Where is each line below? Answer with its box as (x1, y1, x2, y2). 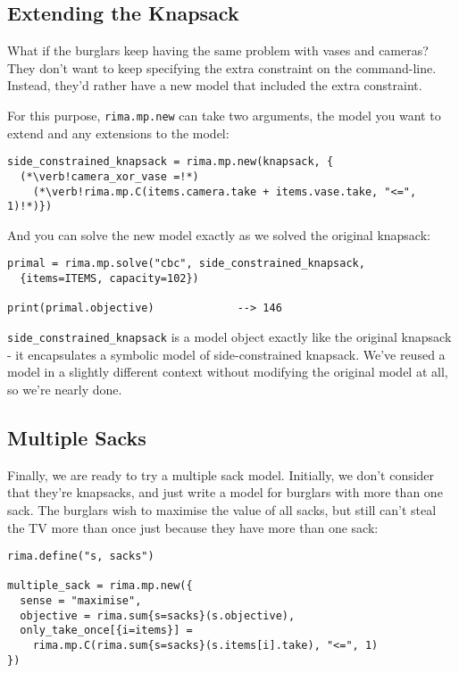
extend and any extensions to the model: (7, 123, 229, 142)
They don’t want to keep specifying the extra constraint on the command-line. (7, 58, 437, 77)
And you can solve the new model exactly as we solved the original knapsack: (7, 225, 430, 244)
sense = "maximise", (20, 594, 142, 608)
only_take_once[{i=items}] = (20, 624, 193, 637)
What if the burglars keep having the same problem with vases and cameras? (7, 41, 429, 60)
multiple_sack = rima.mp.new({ (7, 579, 193, 593)
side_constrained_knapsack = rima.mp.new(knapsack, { (7, 155, 334, 169)
